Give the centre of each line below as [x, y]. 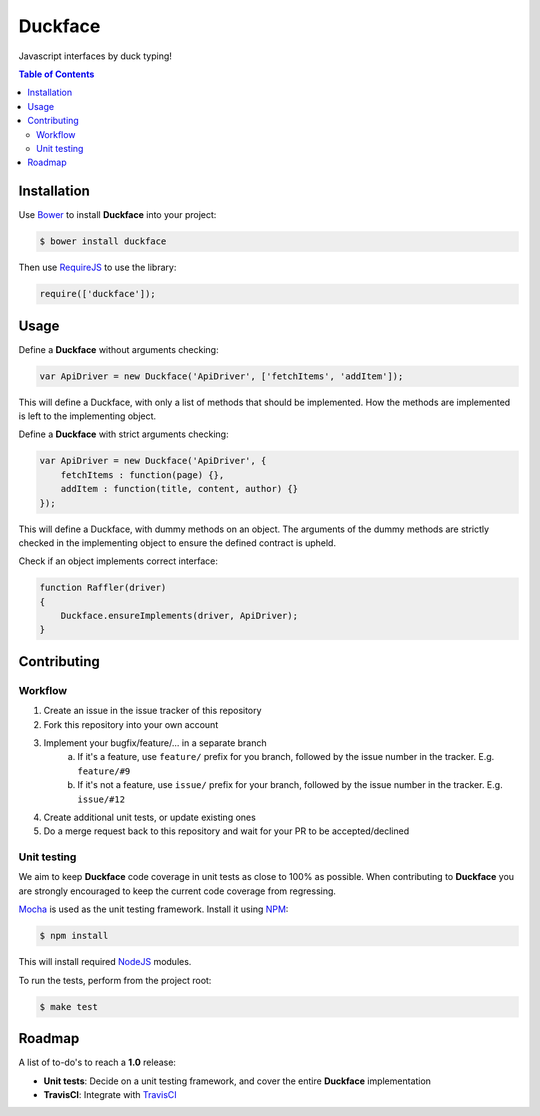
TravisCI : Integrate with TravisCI [110, 1094]
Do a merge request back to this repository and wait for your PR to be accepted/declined [226, 831]
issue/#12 [101, 799]
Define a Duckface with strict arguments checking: [123, 434]
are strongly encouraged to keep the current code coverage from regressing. [177, 891]
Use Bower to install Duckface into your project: [117, 215]
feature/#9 [104, 771]
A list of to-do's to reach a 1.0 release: [97, 1062]
